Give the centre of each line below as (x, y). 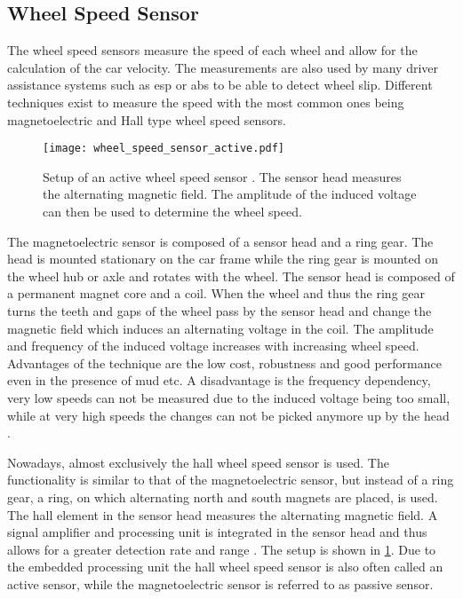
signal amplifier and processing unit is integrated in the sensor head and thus (217, 532)
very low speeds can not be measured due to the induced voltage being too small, (229, 397)
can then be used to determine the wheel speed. (172, 212)
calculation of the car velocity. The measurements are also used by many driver (223, 67)
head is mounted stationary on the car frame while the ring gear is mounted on (223, 259)
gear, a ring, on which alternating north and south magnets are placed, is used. (223, 497)
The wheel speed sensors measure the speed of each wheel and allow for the (212, 50)
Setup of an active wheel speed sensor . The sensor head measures (222, 176)
